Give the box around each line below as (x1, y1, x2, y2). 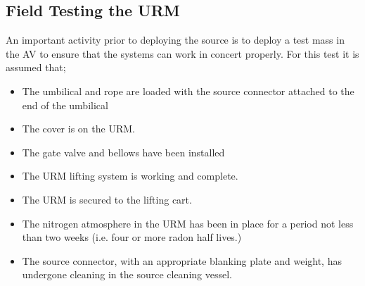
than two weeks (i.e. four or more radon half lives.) (22, 230, 242, 244)
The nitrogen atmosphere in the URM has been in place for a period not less (22, 216, 354, 230)
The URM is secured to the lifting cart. (22, 192, 192, 206)
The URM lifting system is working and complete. (22, 168, 238, 183)
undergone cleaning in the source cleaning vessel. (22, 267, 232, 282)
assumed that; (6, 60, 66, 75)
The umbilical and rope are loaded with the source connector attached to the (22, 83, 354, 98)
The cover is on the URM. (22, 121, 135, 136)
